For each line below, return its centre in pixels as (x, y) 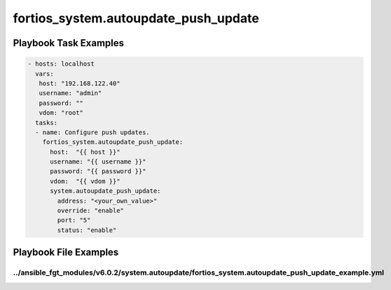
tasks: (47, 123)
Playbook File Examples (66, 253)
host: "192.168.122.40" (80, 83)
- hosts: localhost (61, 64)
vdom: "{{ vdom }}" (85, 181)
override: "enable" (90, 211)
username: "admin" (70, 93)
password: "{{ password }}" (98, 172)
